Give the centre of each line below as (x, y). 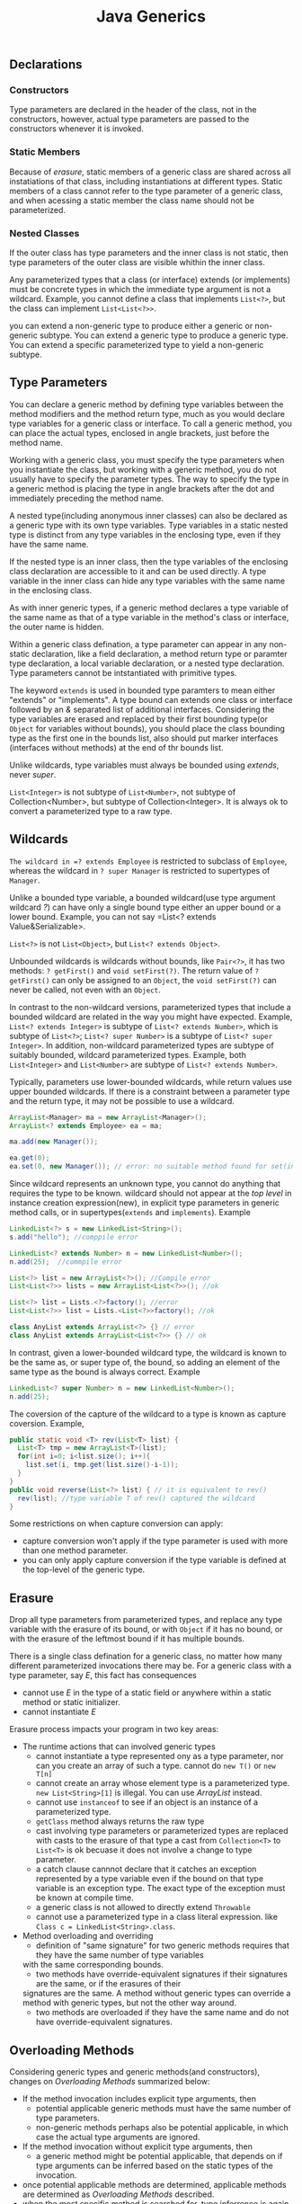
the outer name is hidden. (57, 627)
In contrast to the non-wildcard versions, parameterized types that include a (151, 1007)
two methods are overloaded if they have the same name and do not (162, 2013)
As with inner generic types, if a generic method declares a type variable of (149, 608)
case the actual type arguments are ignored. (118, 2137)
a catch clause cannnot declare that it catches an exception (146, 1869)
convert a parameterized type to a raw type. (91, 811)
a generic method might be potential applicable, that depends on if (159, 2156)
